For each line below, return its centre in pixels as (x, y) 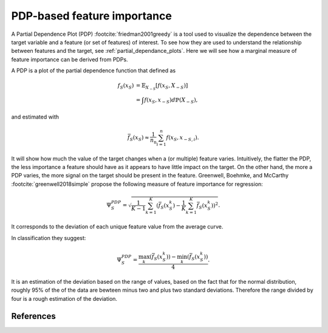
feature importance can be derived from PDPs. (70, 59)
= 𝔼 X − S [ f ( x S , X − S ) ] (162, 87)
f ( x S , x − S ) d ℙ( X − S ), (171, 101)
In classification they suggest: (49, 238)
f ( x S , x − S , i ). (183, 138)
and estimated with (35, 117)
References (33, 316)
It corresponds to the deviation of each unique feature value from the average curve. (117, 227)
